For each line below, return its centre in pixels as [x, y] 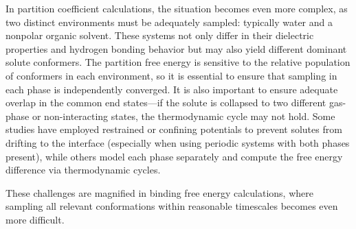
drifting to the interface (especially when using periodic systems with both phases [178, 142]
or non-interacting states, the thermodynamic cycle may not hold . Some [183, 116]
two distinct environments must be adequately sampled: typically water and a [169, 22]
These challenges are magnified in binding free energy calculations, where [159, 192]
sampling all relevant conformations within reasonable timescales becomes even [172, 206]
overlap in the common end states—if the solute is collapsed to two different [166, 103]
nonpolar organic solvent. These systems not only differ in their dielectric [160, 35]
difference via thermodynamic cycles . [83, 170]
